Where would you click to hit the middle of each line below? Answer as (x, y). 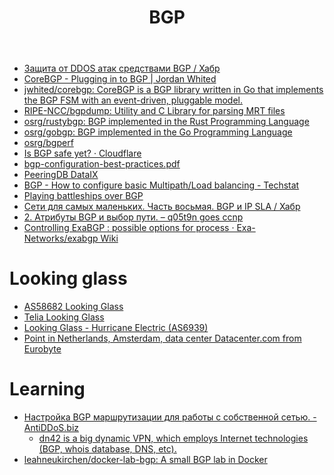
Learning (47, 389)
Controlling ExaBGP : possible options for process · (129, 228)
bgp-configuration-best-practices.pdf (102, 164)
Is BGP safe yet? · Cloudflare (82, 153)
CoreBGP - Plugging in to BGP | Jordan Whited (120, 79)
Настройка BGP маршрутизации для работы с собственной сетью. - (170, 417)
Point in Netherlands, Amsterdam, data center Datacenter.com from (162, 338)
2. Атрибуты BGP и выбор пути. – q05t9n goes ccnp (133, 217)
